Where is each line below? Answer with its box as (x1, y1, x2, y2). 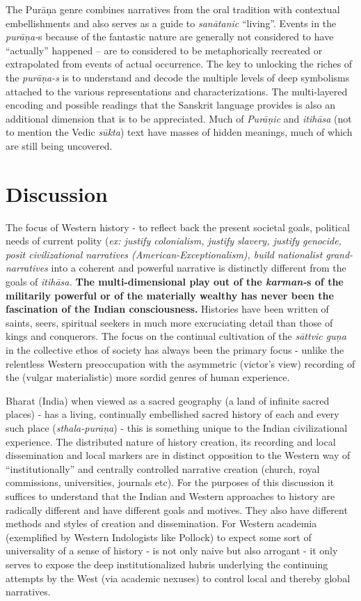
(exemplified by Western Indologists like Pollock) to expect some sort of (6, 529, 312, 544)
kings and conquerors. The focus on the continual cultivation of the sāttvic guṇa (6, 329, 346, 343)
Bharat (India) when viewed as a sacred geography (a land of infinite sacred (6, 393, 330, 407)
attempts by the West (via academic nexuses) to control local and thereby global (6, 570, 351, 585)
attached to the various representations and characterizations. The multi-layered (6, 84, 348, 98)
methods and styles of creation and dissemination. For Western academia (6, 516, 317, 531)
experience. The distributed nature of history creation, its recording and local (6, 434, 336, 448)
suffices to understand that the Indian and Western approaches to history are (6, 488, 335, 503)
